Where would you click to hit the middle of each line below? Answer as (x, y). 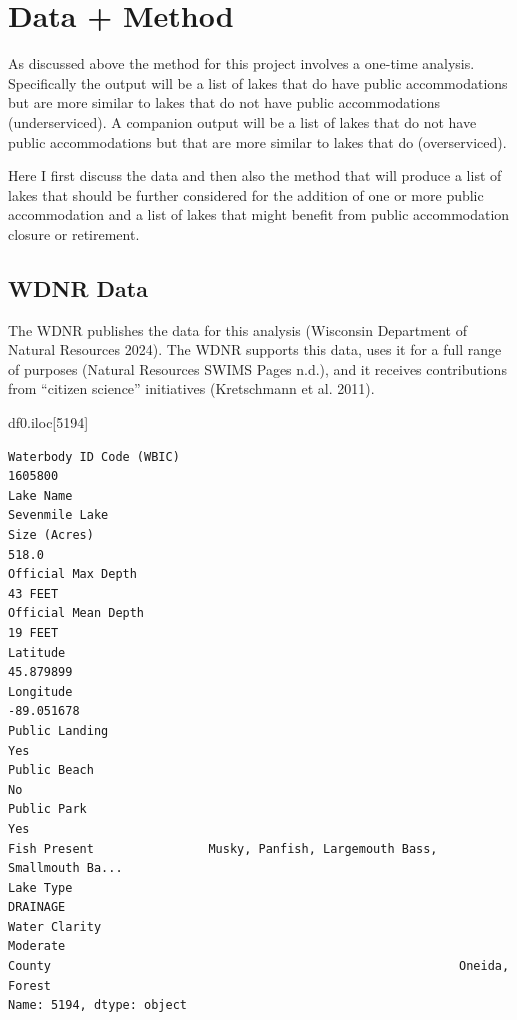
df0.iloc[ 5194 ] (48, 422)
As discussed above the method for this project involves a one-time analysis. (241, 63)
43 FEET (33, 593)
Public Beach (51, 770)
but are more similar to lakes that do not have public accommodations (224, 102)
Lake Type (40, 887)
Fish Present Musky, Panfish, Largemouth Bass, (223, 848)
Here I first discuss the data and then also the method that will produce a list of (255, 175)
